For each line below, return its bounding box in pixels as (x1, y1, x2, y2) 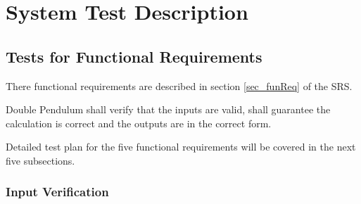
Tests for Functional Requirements (6, 45, 262, 67)
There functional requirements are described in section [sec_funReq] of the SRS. (6, 78, 353, 93)
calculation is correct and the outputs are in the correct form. (6, 115, 272, 130)
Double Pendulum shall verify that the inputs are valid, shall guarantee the (6, 102, 331, 117)
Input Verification (6, 183, 109, 200)
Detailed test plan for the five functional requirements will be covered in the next (6, 139, 356, 154)
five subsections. (6, 153, 75, 167)
